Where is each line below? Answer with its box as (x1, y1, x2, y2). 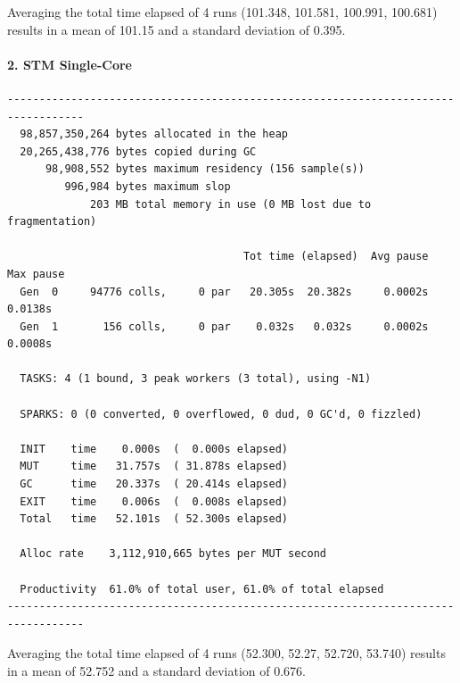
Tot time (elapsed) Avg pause (242, 250, 429, 263)
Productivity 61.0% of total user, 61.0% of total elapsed (20, 582, 384, 596)
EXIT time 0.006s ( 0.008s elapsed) (20, 495, 288, 508)
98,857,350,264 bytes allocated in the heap (20, 128, 288, 141)
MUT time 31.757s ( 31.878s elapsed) (20, 460, 288, 473)
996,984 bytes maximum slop (64, 179, 231, 193)
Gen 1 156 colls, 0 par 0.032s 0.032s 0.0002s (20, 320, 429, 333)
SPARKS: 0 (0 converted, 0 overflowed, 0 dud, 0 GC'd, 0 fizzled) (20, 407, 423, 421)
